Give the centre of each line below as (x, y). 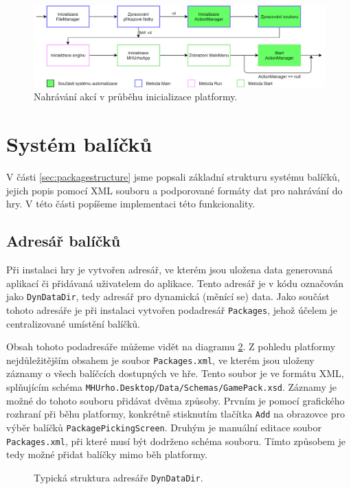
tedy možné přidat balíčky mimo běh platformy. (107, 454)
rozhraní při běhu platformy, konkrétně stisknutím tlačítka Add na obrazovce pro (175, 414)
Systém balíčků (79, 144)
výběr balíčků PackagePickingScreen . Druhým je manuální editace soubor (164, 427)
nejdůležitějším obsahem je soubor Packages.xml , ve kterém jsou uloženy (160, 360)
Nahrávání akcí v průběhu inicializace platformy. (136, 96)
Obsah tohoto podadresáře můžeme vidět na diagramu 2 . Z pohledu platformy (171, 346)
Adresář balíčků (64, 241)
